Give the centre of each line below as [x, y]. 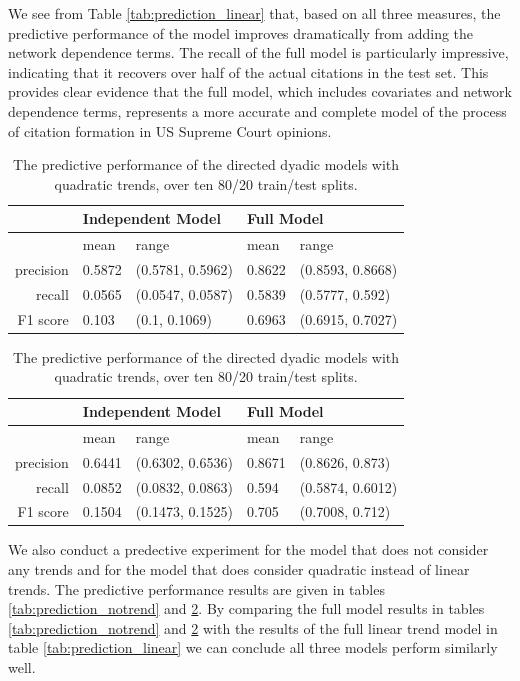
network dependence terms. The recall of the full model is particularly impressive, [258, 52]
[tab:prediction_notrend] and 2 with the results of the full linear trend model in [253, 627]
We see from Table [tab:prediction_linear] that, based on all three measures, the [254, 13]
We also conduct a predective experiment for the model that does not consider [248, 549]
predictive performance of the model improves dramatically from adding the [241, 32]
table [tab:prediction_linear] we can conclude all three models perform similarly [253, 647]
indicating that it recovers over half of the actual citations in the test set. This [248, 71]
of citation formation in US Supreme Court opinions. [170, 130]
